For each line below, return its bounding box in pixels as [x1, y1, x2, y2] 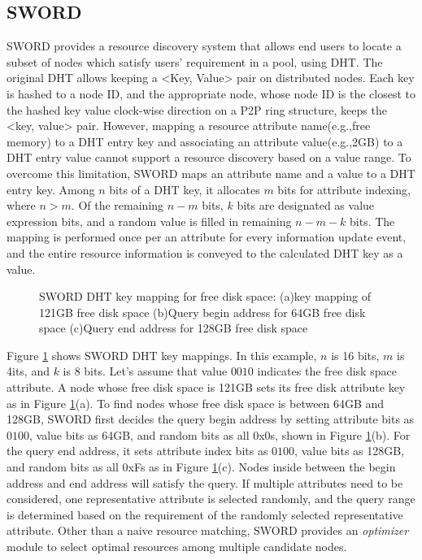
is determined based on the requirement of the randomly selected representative [7, 506, 403, 523]
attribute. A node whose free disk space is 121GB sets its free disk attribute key [7, 379, 406, 396]
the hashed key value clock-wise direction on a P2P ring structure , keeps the [7, 101, 387, 118]
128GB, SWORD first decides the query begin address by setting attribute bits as [7, 410, 415, 428]
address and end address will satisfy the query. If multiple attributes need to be [7, 474, 403, 491]
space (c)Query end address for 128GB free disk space [39, 319, 308, 336]
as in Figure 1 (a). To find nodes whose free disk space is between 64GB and [7, 394, 385, 411]
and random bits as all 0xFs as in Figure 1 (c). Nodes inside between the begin [7, 458, 396, 475]
